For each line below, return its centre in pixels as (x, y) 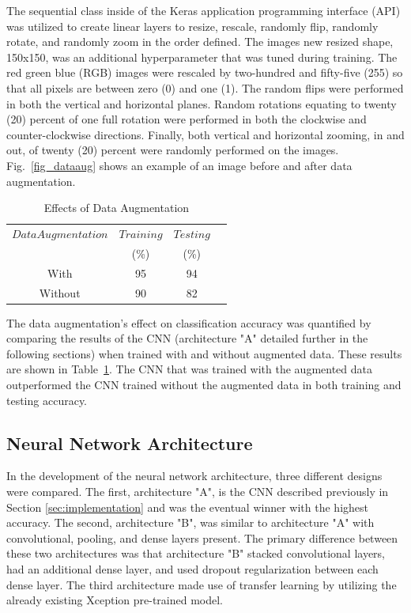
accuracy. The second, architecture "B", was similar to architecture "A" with (190, 522)
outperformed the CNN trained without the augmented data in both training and (204, 384)
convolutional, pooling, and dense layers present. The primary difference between (202, 537)
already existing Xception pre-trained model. (115, 600)
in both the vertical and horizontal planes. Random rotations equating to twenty (202, 103)
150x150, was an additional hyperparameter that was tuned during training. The (202, 57)
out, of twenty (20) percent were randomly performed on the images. (173, 150)
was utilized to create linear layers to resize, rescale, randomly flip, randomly (192, 26)
